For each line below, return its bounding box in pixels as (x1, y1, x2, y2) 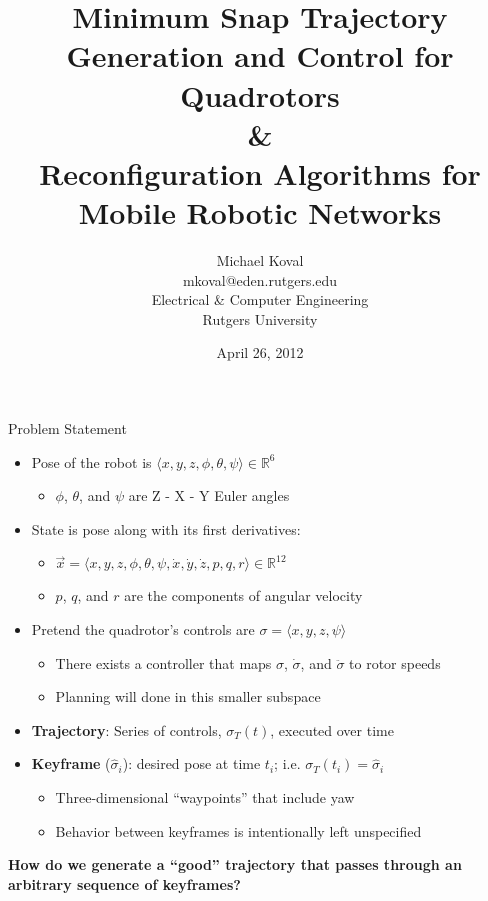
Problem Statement (8, 418, 127, 439)
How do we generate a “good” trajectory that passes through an (8, 854, 462, 875)
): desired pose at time (122, 753, 261, 774)
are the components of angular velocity (124, 585, 363, 606)
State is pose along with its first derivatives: (31, 518, 301, 539)
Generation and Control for (66, 35, 454, 76)
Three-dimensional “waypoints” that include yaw (55, 786, 355, 807)
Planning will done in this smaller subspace (55, 686, 321, 707)
